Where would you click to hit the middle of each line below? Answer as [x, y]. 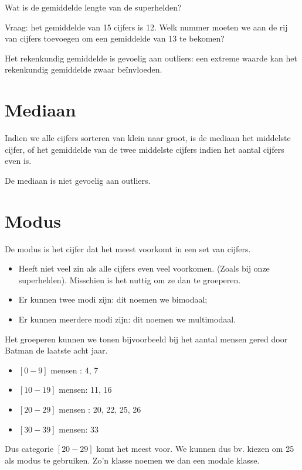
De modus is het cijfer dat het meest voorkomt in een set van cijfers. [128, 248]
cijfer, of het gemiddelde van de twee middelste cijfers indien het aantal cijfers [145, 149]
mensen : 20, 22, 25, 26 [100, 409]
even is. [18, 161]
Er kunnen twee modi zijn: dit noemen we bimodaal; [113, 299]
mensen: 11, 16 [85, 390]
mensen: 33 [79, 429]
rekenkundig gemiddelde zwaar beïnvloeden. [84, 69]
